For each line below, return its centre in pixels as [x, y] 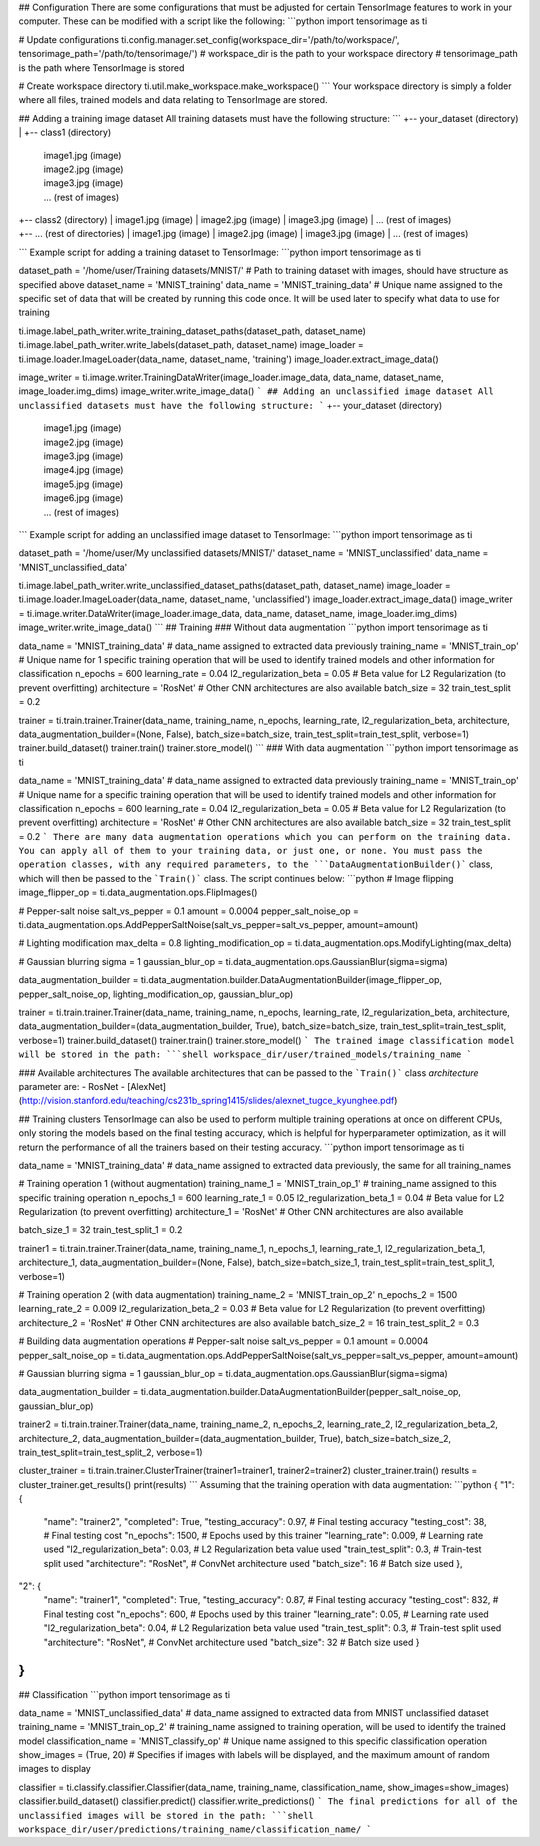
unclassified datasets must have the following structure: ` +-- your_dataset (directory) [230, 405]
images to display [55, 1769]
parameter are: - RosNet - [71, 1086]
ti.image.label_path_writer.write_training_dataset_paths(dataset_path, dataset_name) [192, 331]
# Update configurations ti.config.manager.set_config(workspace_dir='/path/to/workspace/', [209, 39]
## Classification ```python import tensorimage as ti [124, 1694]
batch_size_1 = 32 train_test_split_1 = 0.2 [100, 1230]
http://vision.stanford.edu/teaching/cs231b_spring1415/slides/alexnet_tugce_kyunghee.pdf [208, 1101]
